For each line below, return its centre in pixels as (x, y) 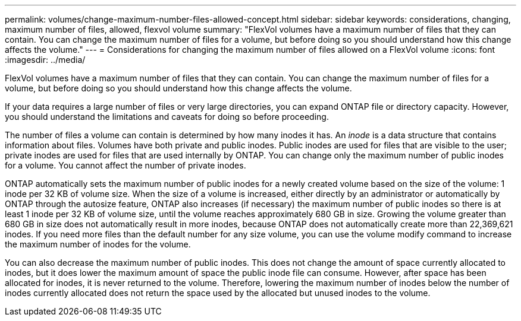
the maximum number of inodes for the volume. (98, 244)
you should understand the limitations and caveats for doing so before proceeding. (167, 117)
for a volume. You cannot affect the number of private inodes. (125, 165)
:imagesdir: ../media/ (45, 60)
